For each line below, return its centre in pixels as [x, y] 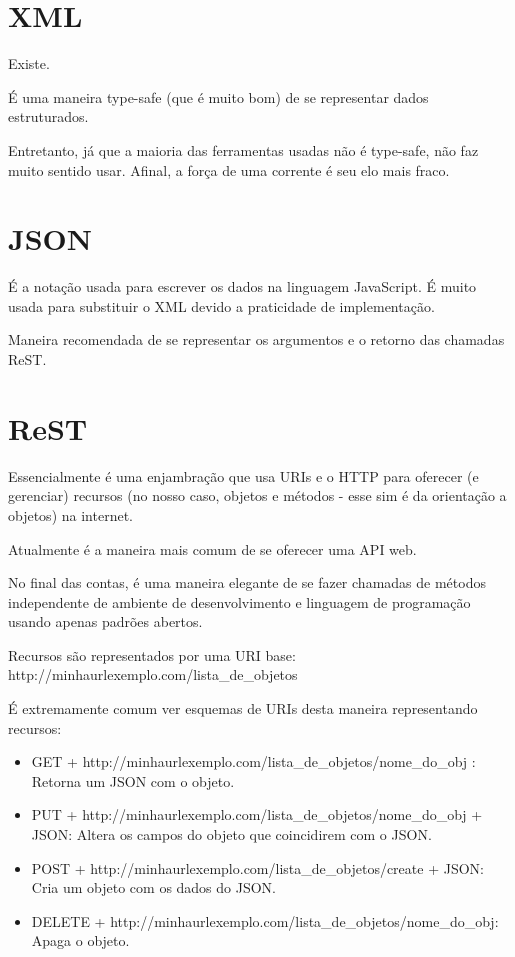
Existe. [29, 63]
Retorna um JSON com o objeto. [133, 780]
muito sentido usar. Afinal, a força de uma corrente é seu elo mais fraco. [229, 169]
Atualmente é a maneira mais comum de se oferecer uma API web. [212, 548]
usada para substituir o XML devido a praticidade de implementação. [221, 305]
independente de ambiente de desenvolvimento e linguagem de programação [239, 601]
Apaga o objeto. [80, 940]
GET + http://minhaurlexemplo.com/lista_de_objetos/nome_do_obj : [253, 761]
